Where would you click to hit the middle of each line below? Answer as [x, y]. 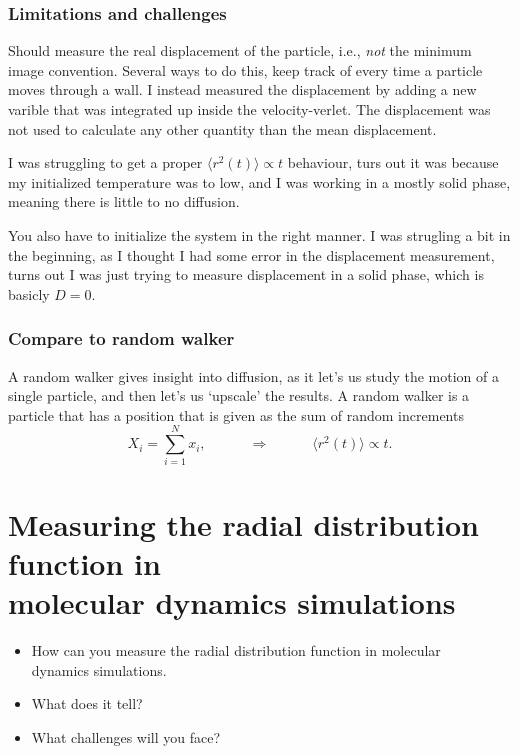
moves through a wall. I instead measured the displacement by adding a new [242, 89]
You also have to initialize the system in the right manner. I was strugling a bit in [259, 234]
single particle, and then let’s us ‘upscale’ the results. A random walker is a [239, 395]
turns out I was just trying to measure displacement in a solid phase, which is [246, 274]
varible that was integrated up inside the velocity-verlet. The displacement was [249, 109]
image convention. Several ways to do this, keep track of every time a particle [245, 69]
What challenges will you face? [126, 736]
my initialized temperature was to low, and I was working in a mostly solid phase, [259, 181]
